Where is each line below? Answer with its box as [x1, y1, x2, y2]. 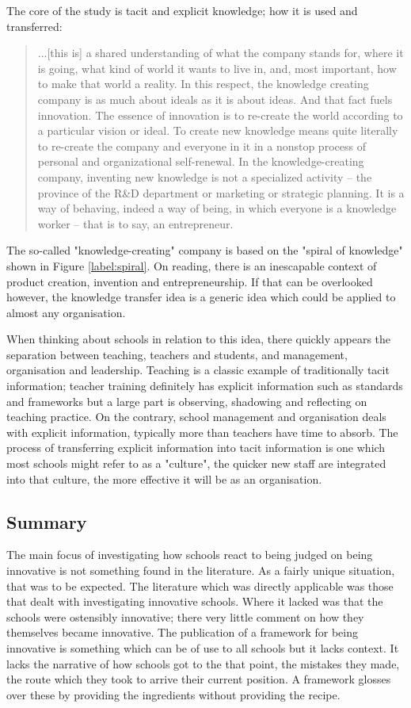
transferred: [6, 17, 63, 34]
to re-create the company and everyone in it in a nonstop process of [37, 137, 366, 154]
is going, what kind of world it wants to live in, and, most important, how [37, 59, 397, 76]
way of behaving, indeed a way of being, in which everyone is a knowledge [37, 200, 397, 216]
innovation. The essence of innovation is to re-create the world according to [37, 106, 403, 123]
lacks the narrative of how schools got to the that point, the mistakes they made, [6, 655, 400, 672]
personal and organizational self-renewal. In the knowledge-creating [37, 153, 364, 170]
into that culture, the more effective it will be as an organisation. [6, 470, 322, 487]
